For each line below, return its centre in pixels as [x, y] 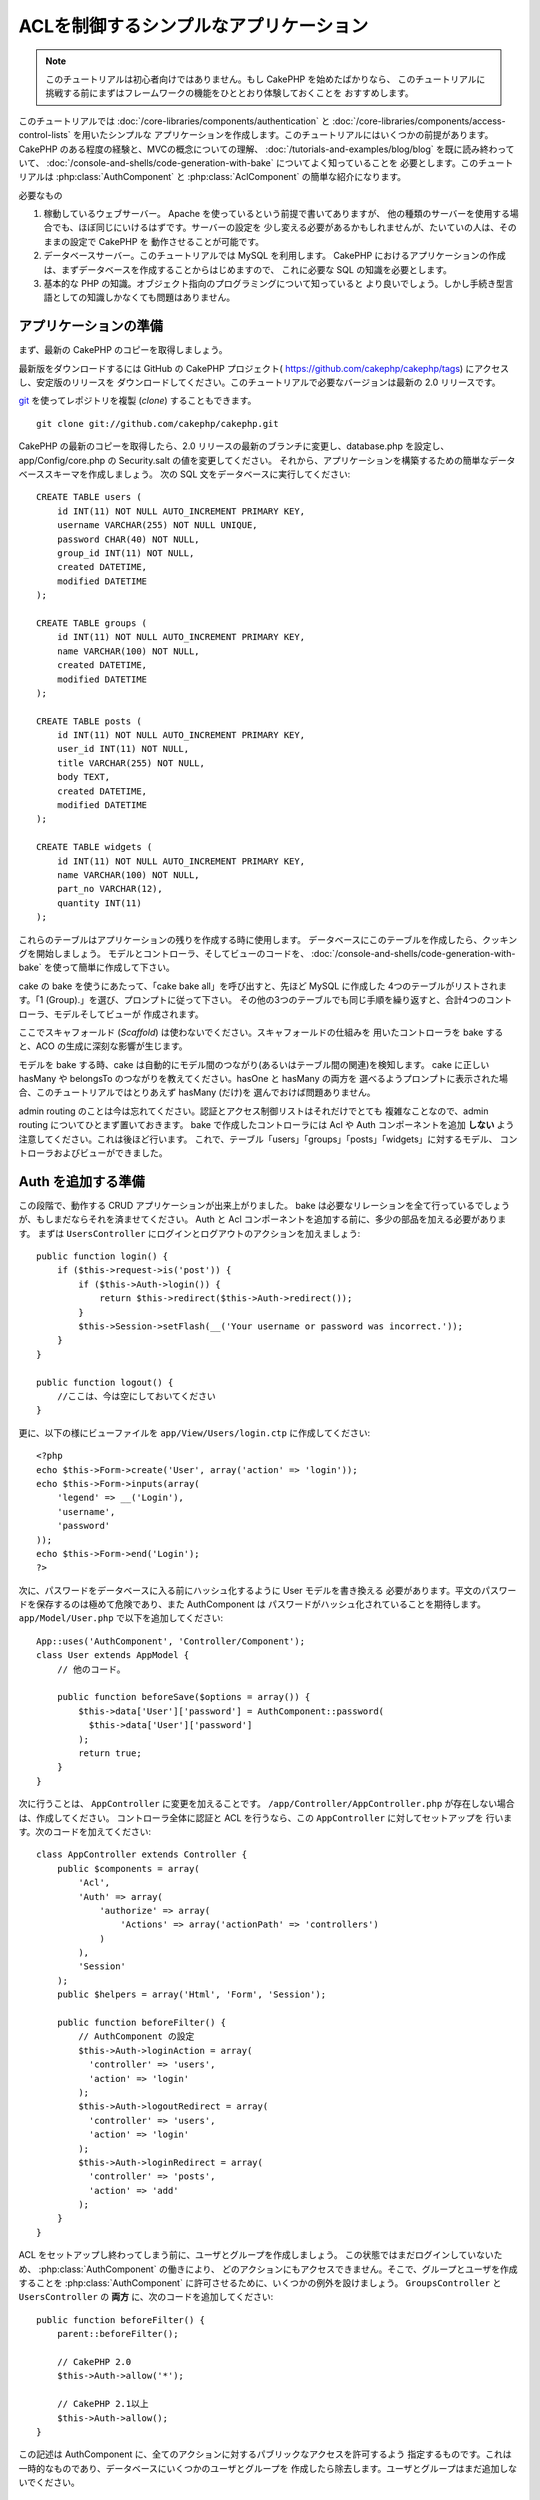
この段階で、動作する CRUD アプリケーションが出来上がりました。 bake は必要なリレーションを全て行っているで [251, 1205]
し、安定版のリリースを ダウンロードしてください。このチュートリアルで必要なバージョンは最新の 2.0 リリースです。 [259, 382]
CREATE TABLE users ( [89, 497]
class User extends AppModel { [113, 1655]
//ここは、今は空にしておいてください [136, 1396]
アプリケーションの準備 [91, 326]
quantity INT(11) [99, 903]
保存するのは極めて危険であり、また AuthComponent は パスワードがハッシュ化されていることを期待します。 [261, 1604]
